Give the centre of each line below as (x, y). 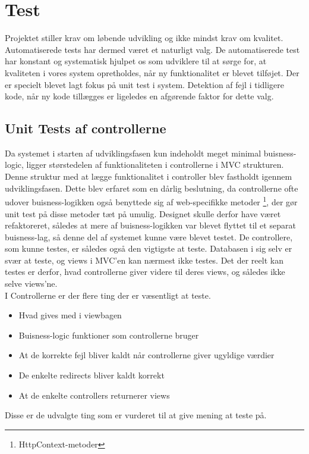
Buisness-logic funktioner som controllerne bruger (109, 335)
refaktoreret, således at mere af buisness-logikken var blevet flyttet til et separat (150, 225)
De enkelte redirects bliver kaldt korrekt (92, 375)
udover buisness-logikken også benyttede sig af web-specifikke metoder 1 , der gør (151, 201)
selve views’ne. (31, 284)
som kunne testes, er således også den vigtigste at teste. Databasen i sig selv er (149, 248)
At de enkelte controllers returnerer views (94, 395)
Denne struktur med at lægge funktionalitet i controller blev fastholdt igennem (149, 176)
